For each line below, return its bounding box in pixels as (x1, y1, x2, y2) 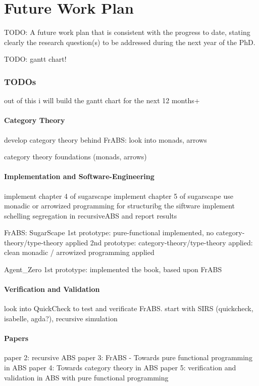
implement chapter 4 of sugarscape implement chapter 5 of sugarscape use (4, 190, 233, 201)
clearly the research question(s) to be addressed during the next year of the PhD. (4, 36, 255, 47)
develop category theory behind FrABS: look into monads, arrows (4, 134, 207, 145)
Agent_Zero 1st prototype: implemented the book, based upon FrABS (4, 264, 222, 275)
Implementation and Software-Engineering (4, 171, 154, 182)
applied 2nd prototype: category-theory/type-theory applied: (65, 237, 253, 247)
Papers (4, 333, 29, 344)
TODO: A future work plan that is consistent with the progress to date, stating (4, 27, 250, 37)
